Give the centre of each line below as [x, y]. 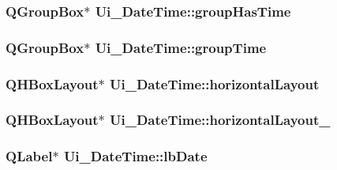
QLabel [29, 156]
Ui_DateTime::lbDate [135, 156]
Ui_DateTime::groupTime [181, 47]
